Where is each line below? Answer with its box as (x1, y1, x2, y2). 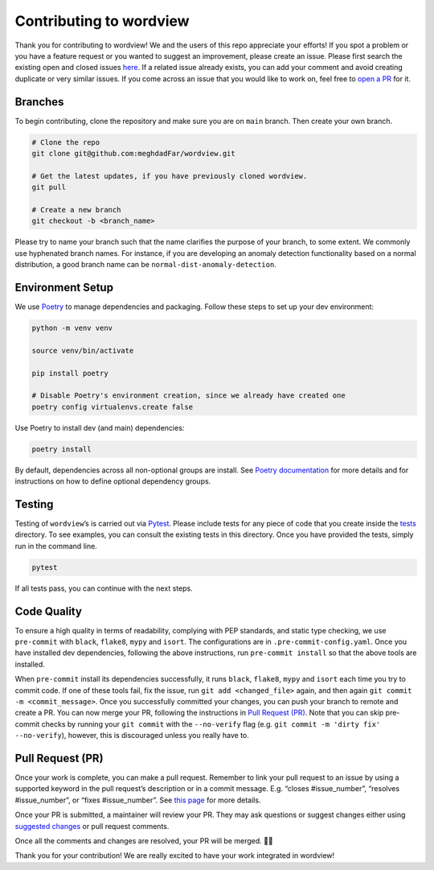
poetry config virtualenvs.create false (31, 402, 193, 411)
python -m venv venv (31, 324, 113, 332)
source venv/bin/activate (31, 346, 134, 355)
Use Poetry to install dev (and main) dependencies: (14, 423, 185, 432)
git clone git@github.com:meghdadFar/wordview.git (31, 149, 236, 158)
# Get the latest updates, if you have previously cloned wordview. (31, 171, 308, 180)
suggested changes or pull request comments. (14, 821, 170, 831)
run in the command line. (14, 541, 98, 550)
